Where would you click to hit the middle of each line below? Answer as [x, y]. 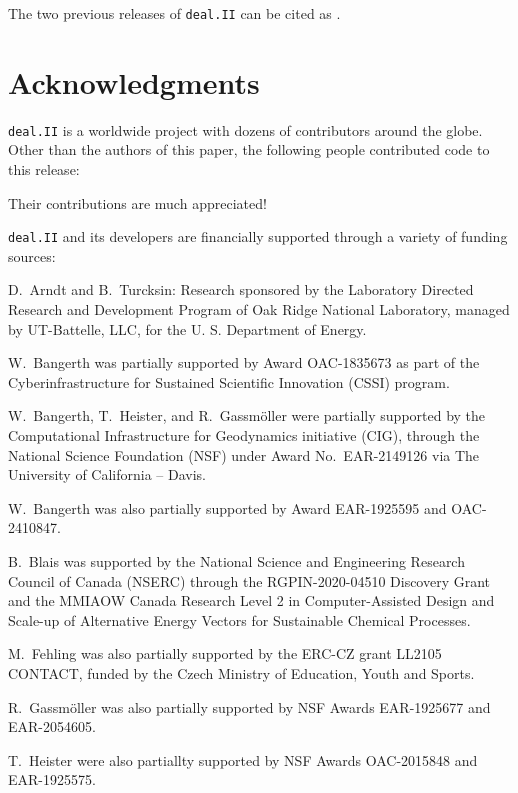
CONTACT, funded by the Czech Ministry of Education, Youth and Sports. [241, 672]
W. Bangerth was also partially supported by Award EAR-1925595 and [227, 507]
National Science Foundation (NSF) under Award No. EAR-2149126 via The [244, 454]
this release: [44, 169]
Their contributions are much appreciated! [137, 202]
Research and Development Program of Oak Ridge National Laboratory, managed [259, 309]
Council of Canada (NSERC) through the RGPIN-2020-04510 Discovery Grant [249, 580]
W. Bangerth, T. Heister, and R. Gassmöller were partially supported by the [247, 415]
